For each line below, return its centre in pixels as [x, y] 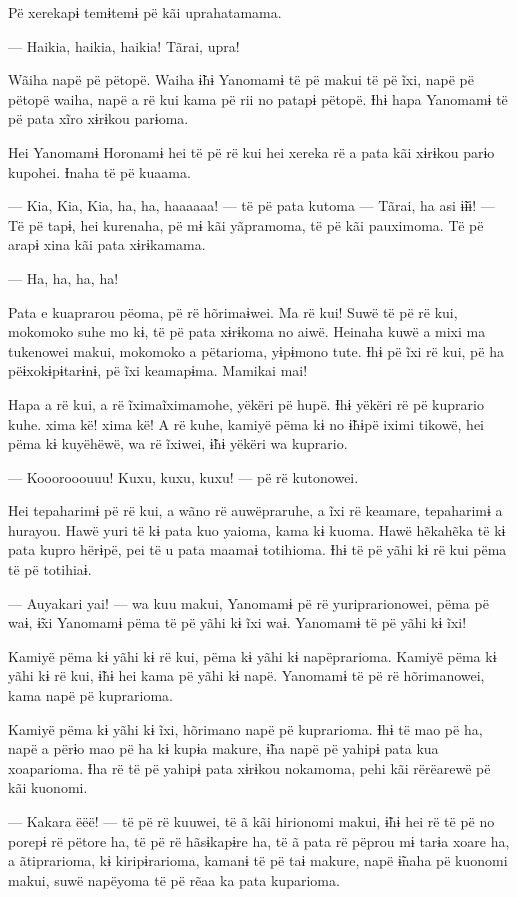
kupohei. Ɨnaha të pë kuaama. [99, 171]
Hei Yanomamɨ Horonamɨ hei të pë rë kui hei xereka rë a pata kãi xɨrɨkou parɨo [251, 151]
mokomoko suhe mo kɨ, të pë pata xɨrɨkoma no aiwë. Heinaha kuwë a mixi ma [247, 331]
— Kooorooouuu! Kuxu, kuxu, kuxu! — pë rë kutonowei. [183, 476]
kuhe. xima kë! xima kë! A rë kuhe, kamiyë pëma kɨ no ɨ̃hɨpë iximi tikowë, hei [246, 423]
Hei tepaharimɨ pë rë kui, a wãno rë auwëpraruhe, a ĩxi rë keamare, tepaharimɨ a [255, 510]
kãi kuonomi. [48, 787]
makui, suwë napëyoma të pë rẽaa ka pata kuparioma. [174, 879]
